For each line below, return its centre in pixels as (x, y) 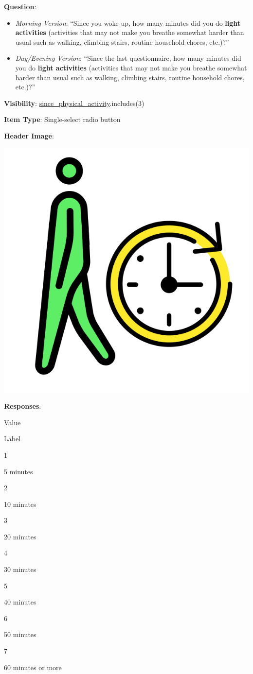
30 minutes (20, 569)
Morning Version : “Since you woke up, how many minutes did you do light (128, 23)
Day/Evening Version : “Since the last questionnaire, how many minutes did (128, 58)
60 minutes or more (33, 667)
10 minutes (20, 504)
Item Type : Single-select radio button (62, 119)
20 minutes (20, 536)
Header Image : (29, 135)
